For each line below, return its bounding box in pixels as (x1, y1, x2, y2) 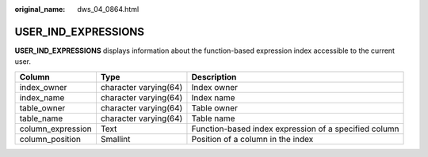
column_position (19, 133, 81, 144)
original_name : (14, 5, 66, 13)
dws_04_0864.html (77, 5, 139, 13)
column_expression (19, 123, 92, 134)
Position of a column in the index (191, 133, 314, 144)
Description (191, 71, 237, 82)
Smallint (100, 133, 131, 144)
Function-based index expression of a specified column (191, 123, 399, 134)
